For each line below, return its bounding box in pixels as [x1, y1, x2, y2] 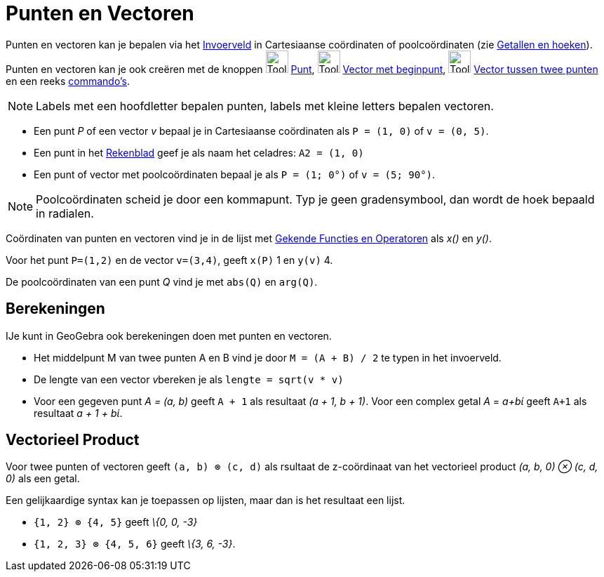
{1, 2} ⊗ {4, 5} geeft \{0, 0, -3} [34, 516, 198, 529]
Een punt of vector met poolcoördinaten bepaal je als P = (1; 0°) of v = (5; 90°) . [34, 168, 436, 180]
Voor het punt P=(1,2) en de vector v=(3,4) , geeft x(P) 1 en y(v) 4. [6, 253, 333, 266]
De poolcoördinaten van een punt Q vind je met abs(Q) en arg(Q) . [6, 275, 318, 288]
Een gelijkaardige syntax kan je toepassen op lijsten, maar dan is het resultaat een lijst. [6, 494, 405, 507]
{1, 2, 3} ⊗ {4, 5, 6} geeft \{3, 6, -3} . [34, 538, 236, 550]
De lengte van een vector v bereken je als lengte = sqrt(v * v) [34, 373, 344, 385]
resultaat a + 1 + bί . [34, 406, 123, 419]
